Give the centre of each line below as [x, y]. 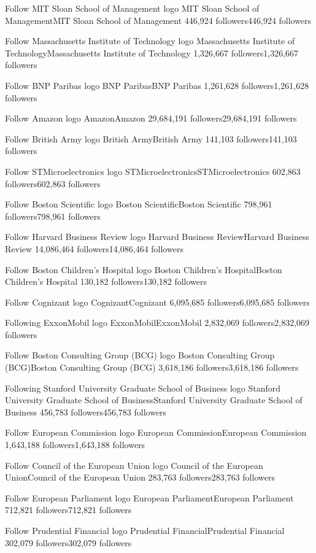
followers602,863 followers [53, 183]
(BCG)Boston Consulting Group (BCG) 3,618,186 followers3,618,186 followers [152, 367]
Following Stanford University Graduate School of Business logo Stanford [143, 388]
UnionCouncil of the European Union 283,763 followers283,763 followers [140, 477]
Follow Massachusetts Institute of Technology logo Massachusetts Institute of [150, 41]
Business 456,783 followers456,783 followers [86, 412]
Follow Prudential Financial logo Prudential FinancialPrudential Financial [145, 530]
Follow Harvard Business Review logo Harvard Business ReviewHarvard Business [157, 237]
